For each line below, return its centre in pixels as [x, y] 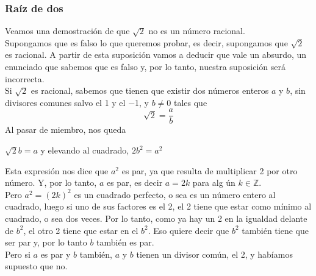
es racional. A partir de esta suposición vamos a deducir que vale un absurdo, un [156, 55]
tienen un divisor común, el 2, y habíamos [214, 254]
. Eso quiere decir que [189, 230]
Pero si [18, 254]
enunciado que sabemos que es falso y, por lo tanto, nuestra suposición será [145, 66]
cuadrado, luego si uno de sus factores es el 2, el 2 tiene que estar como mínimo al [158, 206]
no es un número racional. [197, 31]
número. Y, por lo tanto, [51, 182]
